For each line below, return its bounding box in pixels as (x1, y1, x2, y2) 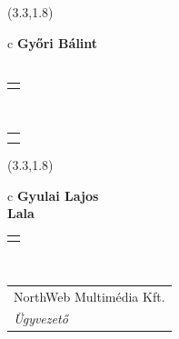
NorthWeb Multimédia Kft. (14, 286, 165, 305)
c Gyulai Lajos (7, 185, 99, 204)
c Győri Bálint (7, 33, 98, 52)
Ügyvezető (14, 309, 68, 328)
